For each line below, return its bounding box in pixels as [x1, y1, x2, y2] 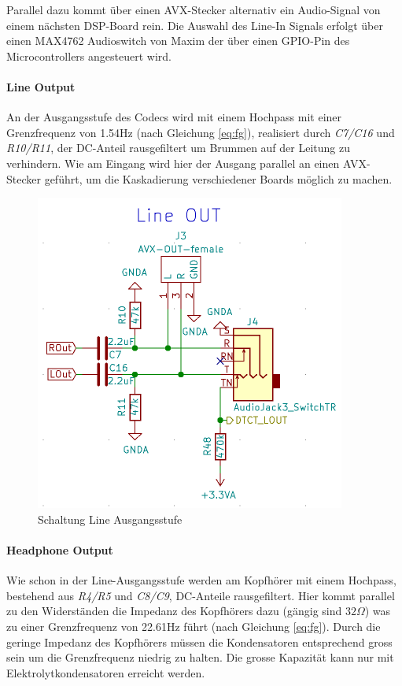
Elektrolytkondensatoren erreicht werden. [6, 664, 205, 680]
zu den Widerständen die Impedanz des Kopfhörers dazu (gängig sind [6, 603, 342, 619]
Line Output [6, 78, 76, 95]
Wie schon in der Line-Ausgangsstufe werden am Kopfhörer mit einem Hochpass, [6, 572, 396, 588]
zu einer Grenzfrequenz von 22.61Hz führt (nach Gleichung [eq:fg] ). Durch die [6, 617, 381, 634]
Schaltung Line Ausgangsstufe [38, 510, 183, 527]
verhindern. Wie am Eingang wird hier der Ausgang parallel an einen [6, 154, 340, 171]
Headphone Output [6, 541, 113, 558]
